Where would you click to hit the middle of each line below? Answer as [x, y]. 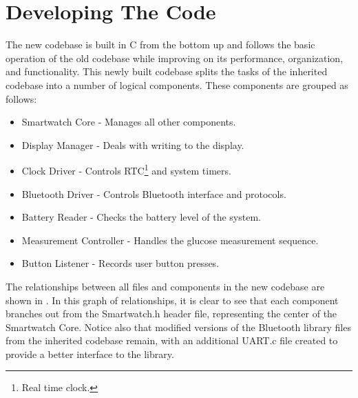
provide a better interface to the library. [90, 354]
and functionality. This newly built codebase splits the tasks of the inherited [167, 71]
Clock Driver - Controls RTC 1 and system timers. [126, 169]
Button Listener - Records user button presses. [120, 263]
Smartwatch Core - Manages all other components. [129, 122]
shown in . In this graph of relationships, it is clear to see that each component [172, 300]
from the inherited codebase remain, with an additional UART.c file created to [172, 340]
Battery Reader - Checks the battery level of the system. [141, 217]
